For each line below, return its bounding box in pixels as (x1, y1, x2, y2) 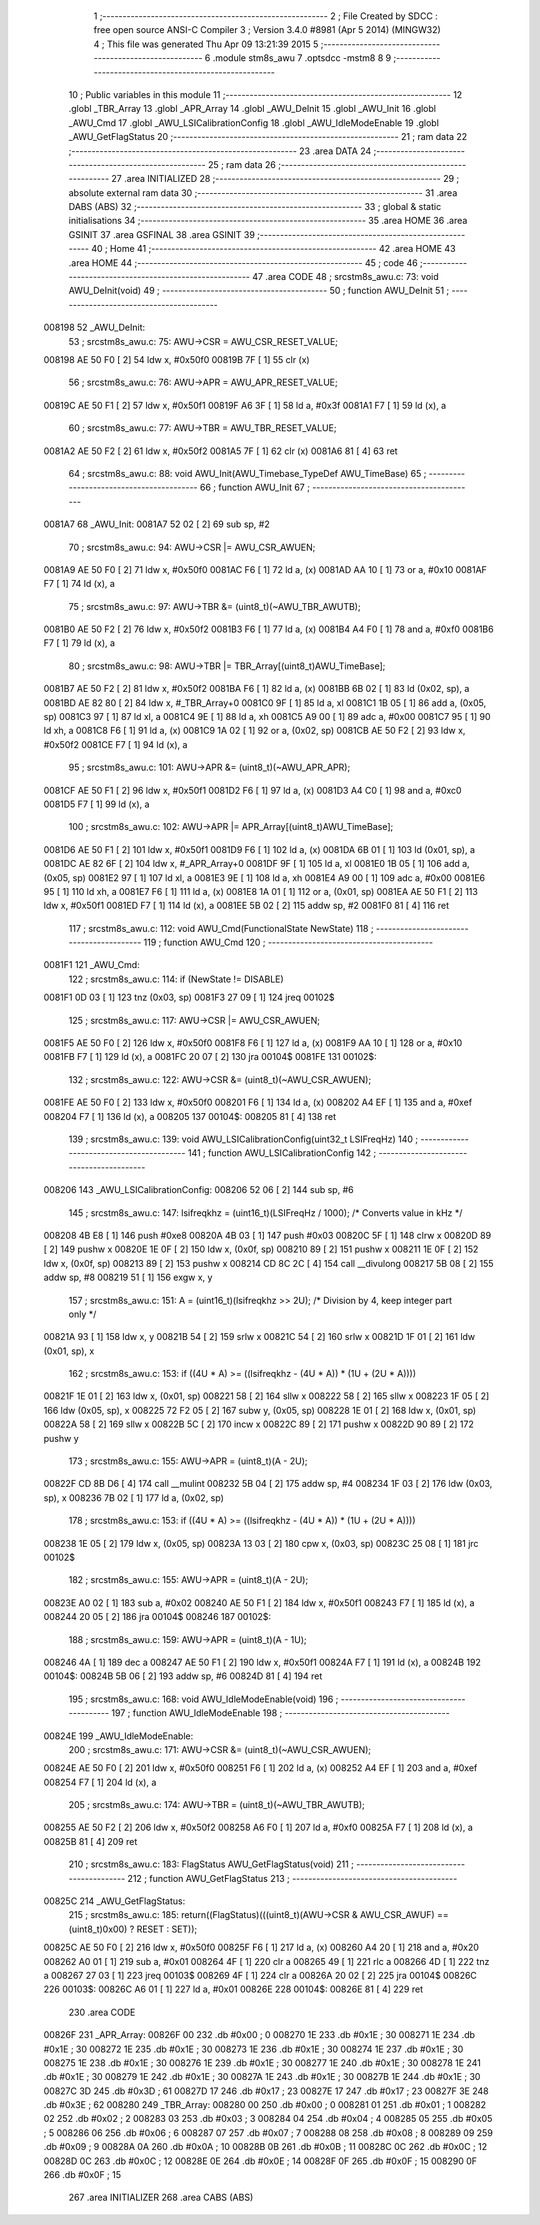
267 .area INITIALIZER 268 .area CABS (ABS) (68, 2191, 254, 2204)
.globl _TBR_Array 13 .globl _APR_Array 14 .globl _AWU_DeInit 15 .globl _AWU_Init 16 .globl (68, 103, 437, 115)
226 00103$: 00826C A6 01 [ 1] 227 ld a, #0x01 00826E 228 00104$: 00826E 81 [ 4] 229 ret (43, 1983, 424, 1995)
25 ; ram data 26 (207, 158, 277, 170)
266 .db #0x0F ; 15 (43, 2169, 122, 2181)
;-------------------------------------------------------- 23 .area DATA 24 (68, 145, 372, 157)
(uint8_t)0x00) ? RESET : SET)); (68, 1923, 198, 1935)
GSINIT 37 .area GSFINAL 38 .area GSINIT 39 (68, 228, 255, 240)
